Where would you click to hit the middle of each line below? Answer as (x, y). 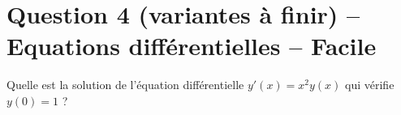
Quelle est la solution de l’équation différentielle (125, 85)
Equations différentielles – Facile (192, 46)
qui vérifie (370, 85)
